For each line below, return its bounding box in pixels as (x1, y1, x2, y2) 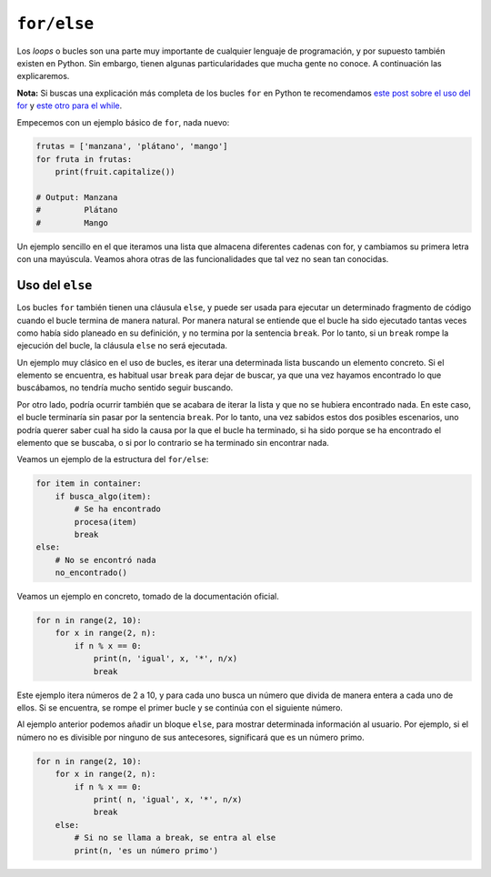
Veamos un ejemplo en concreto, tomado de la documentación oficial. (16, 591, 279, 602)
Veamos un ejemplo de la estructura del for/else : (16, 454, 209, 465)
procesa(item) (74, 517, 137, 527)
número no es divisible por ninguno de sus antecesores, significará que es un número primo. (16, 731, 365, 742)
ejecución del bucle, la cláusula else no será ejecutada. (16, 340, 227, 351)
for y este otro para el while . (16, 100, 123, 111)
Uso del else (16, 277, 93, 293)
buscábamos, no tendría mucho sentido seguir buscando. (16, 382, 234, 393)
